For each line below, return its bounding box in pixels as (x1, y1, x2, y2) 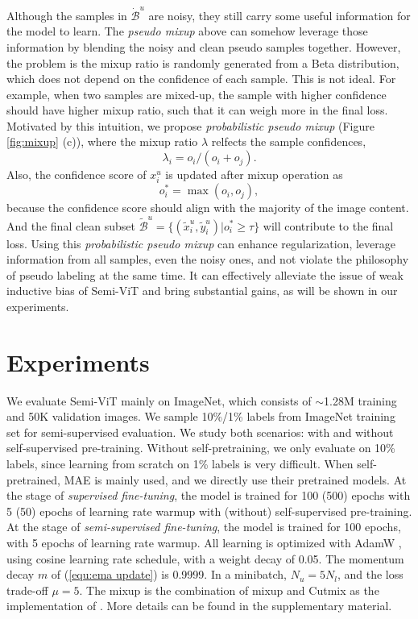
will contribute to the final (263, 217, 394, 234)
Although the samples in (6, 6, 127, 23)
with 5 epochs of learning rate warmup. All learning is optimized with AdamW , (6, 534, 402, 550)
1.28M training (324, 392, 397, 409)
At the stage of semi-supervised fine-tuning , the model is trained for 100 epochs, (6, 518, 401, 535)
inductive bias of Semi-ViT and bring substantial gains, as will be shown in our (6, 282, 398, 299)
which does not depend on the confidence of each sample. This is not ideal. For (6, 70, 396, 87)
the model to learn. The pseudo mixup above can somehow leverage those (6, 23, 368, 39)
